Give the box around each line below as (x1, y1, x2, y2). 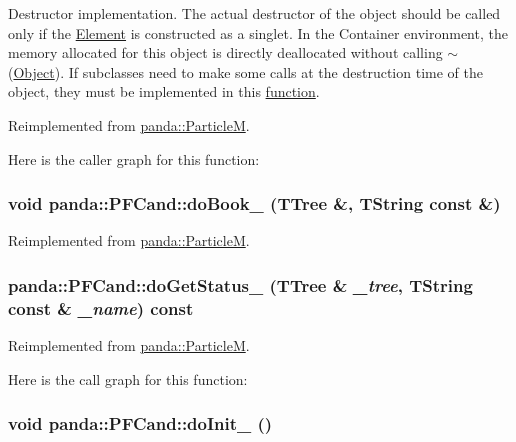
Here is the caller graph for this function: (8, 148, 260, 169)
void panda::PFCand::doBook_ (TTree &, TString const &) (8, 191, 501, 216)
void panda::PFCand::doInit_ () (8, 411, 273, 436)
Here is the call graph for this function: (8, 368, 248, 389)
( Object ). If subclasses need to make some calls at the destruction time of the (8, 61, 483, 82)
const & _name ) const (8, 295, 194, 320)
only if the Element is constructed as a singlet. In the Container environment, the (8, 22, 508, 43)
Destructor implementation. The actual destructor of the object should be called (8, 3, 501, 23)
